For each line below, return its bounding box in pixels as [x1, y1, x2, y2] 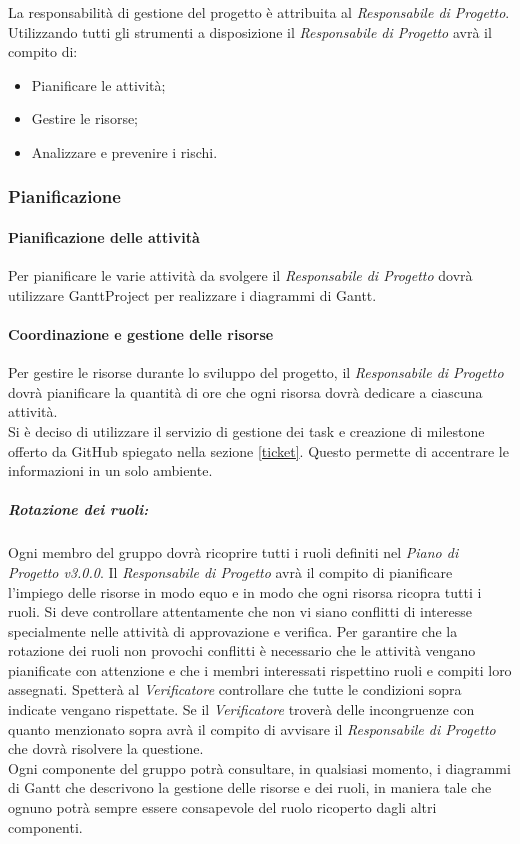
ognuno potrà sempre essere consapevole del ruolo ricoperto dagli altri [8, 797, 437, 818]
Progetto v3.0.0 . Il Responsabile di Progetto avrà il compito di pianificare [8, 561, 453, 582]
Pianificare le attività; [31, 74, 166, 95]
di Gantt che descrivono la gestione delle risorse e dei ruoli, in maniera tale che [8, 777, 492, 798]
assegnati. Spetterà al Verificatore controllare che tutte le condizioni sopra [8, 679, 462, 700]
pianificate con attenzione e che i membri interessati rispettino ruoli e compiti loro [8, 659, 512, 680]
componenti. [8, 816, 83, 837]
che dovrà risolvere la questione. [8, 738, 204, 759]
